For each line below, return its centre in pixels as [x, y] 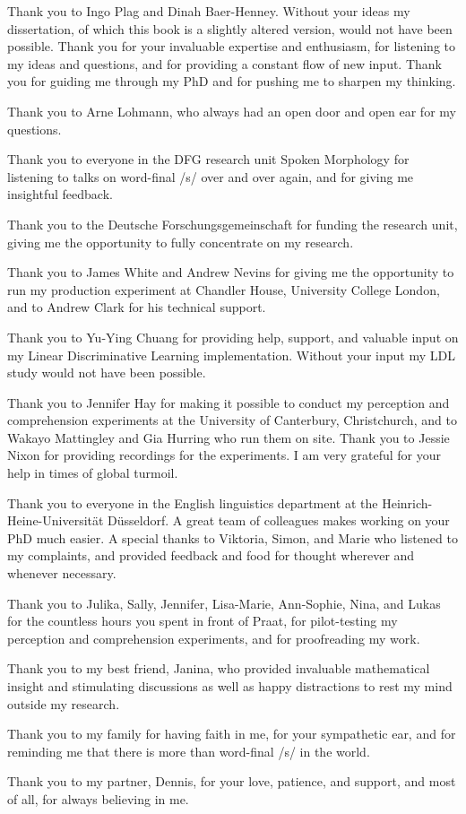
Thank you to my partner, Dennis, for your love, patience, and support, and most [232, 781]
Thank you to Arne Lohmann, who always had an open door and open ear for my [232, 111]
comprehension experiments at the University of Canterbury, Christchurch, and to [232, 420]
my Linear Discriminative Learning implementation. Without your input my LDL [231, 355]
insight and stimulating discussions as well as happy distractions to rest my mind [230, 686]
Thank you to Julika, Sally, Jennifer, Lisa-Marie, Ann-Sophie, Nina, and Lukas [224, 603]
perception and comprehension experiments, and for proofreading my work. [214, 638]
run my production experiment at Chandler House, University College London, [224, 289]
